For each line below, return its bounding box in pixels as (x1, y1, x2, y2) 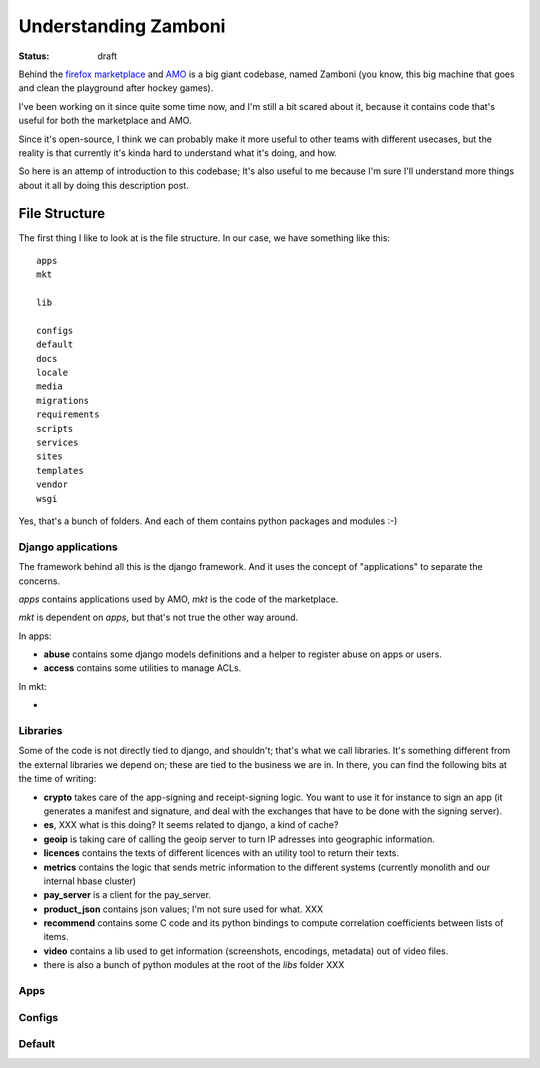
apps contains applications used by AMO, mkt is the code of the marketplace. (18, 593, 339, 605)
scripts (36, 423, 74, 434)
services (36, 437, 79, 449)
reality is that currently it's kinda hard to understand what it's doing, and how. (18, 146, 337, 159)
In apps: (18, 630, 52, 642)
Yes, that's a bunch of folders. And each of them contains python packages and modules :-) (18, 515, 398, 527)
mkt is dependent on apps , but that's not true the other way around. (18, 611, 299, 624)
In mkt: (18, 680, 47, 692)
